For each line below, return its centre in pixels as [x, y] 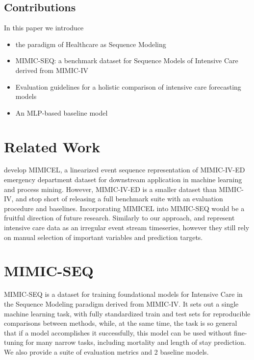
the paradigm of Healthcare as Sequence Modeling [91, 44]
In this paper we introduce [44, 28]
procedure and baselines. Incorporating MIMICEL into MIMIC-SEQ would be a [124, 208]
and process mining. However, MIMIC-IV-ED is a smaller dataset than [110, 189]
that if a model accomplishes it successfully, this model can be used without [118, 332]
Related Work [52, 146]
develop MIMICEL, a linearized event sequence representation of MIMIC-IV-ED [125, 170]
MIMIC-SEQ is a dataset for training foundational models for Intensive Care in [123, 294]
